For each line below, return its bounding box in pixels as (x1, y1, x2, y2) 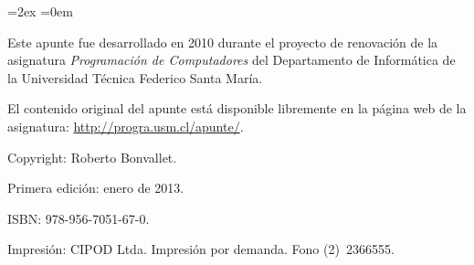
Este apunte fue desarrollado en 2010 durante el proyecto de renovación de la (7, 32, 438, 51)
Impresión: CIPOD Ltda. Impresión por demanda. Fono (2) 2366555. (7, 239, 395, 259)
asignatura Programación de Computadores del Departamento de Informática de (7, 50, 456, 69)
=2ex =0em (7, 2, 73, 20)
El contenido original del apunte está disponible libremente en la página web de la (7, 99, 467, 118)
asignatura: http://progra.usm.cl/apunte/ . (7, 116, 244, 135)
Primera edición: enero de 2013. (7, 178, 184, 197)
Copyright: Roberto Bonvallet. (7, 147, 177, 166)
